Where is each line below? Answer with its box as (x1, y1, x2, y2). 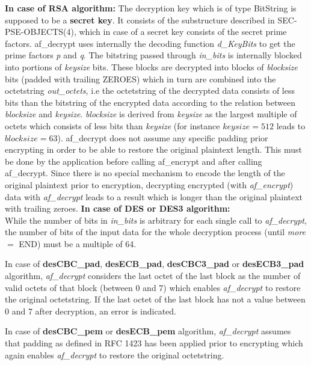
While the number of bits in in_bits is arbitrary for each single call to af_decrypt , (5, 213, 307, 226)
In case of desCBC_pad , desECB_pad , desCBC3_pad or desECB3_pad (5, 257, 304, 270)
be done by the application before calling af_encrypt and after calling (5, 155, 262, 167)
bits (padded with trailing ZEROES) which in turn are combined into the (5, 72, 276, 85)
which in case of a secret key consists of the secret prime (79, 25, 287, 38)
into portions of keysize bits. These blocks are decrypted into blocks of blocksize (5, 60, 298, 73)
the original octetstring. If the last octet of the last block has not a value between (5, 293, 306, 305)
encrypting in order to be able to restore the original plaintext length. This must (5, 143, 302, 156)
